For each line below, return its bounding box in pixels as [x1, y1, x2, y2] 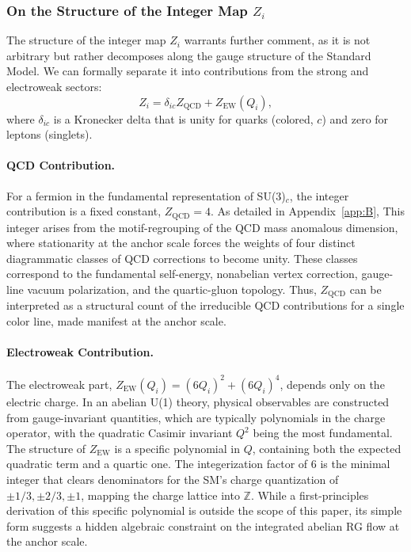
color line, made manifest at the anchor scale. [6, 313, 226, 329]
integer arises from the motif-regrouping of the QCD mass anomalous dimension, [6, 219, 398, 235]
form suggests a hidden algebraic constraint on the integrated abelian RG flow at [6, 517, 400, 534]
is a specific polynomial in [114, 440, 240, 456]
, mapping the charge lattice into [81, 486, 240, 503]
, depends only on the [280, 375, 385, 392]
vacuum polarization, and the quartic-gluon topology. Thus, [27, 281, 317, 297]
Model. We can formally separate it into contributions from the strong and [6, 63, 369, 79]
